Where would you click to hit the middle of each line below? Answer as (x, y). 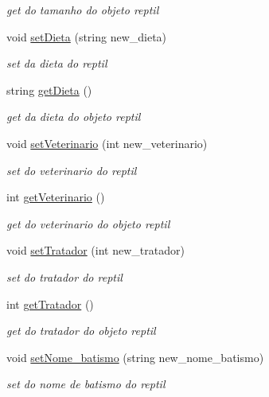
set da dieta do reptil (57, 63)
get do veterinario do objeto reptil (88, 223)
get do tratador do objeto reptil (81, 331)
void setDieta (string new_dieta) (87, 36)
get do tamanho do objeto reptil (83, 10)
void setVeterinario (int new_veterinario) (107, 143)
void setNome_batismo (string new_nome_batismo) (135, 357)
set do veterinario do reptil (72, 170)
